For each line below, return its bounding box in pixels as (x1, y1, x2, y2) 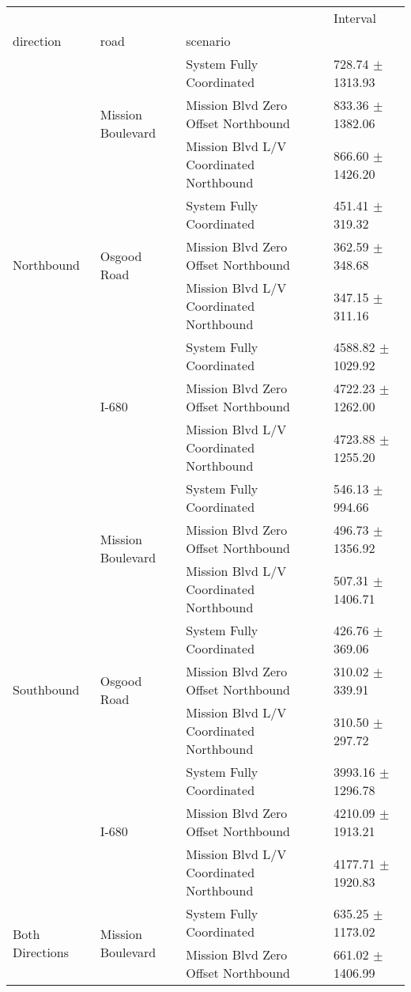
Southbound (13, 680, 80, 699)
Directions (13, 943, 70, 961)
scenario (186, 32, 231, 50)
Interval (334, 9, 376, 27)
